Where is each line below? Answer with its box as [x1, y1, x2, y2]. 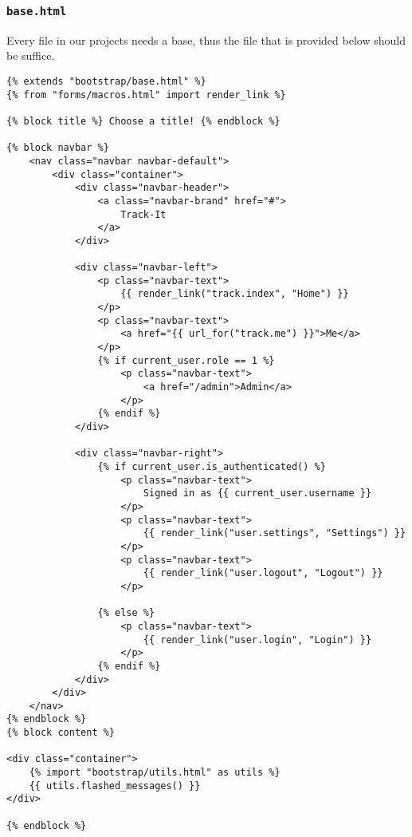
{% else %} [97, 607, 155, 619]
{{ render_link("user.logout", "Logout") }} [143, 567, 383, 579]
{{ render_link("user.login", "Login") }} [143, 634, 372, 646]
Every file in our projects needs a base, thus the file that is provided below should [6, 31, 406, 48]
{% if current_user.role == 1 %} [97, 354, 275, 366]
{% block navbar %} [6, 142, 109, 154]
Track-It [120, 208, 167, 220]
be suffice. [6, 47, 55, 64]
